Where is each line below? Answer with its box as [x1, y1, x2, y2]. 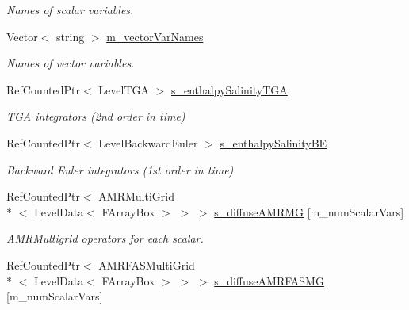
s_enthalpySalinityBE [220, 134, 327, 151]
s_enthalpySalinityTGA [171, 81, 288, 98]
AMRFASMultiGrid [98, 256, 195, 273]
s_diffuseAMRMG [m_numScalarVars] [214, 203, 404, 220]
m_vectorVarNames [106, 28, 204, 44]
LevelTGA [98, 81, 150, 98]
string [56, 28, 85, 44]
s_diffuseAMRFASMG [214, 272, 324, 289]
